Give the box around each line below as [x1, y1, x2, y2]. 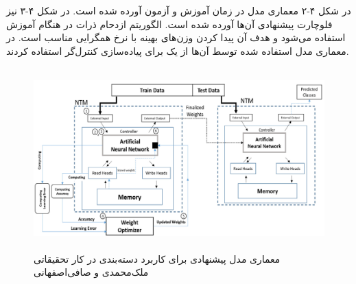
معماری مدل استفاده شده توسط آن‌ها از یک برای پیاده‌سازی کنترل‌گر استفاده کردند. [6, 43, 349, 58]
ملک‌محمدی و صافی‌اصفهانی [34, 265, 149, 279]
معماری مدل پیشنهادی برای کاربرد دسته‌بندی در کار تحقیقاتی [34, 251, 281, 265]
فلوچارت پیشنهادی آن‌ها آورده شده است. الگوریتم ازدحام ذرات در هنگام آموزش [6, 16, 333, 31]
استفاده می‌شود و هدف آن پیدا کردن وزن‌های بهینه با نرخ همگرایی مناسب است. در [6, 30, 346, 45]
